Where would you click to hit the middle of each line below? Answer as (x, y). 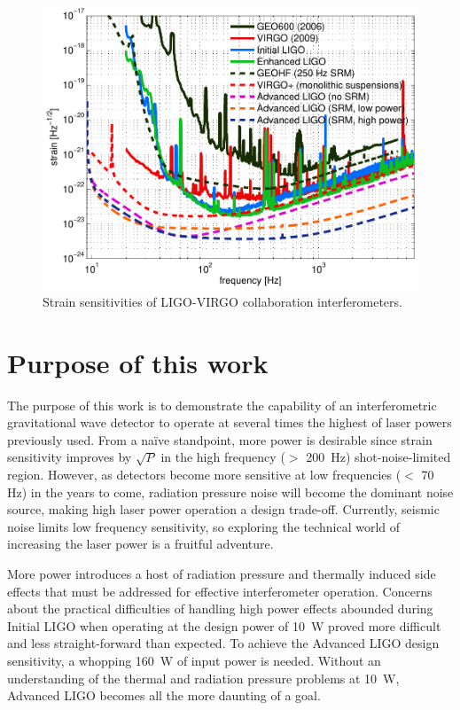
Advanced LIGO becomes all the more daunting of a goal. (164, 695)
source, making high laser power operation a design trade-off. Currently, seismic (223, 509)
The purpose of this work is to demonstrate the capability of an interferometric (222, 405)
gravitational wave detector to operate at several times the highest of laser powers (230, 422)
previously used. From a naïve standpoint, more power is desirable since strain (220, 439)
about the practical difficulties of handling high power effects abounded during (220, 609)
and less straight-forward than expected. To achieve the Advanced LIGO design (223, 643)
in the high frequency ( (223, 457)
